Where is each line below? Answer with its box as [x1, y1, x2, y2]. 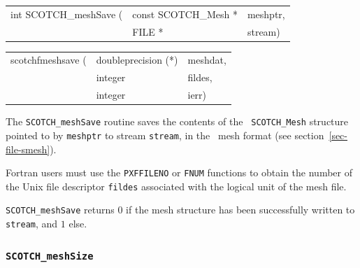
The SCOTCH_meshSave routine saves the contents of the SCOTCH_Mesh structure [6, 114, 349, 129]
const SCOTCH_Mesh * [132, 6, 238, 21]
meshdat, [187, 52, 226, 67]
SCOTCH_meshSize [6, 250, 94, 262]
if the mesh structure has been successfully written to [126, 202, 355, 217]
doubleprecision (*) [96, 52, 178, 67]
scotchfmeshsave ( [10, 52, 87, 67]
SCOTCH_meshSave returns [6, 202, 115, 217]
